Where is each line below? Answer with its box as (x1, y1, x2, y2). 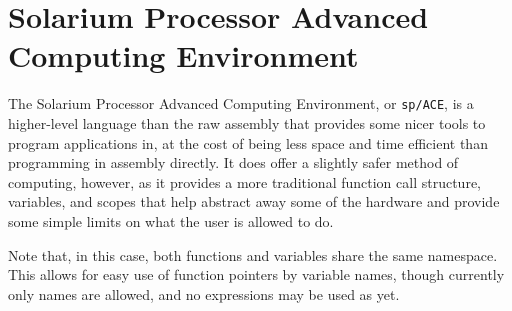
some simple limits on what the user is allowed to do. (8, 210, 334, 231)
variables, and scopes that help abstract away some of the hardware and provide (8, 191, 500, 212)
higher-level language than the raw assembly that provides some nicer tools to (8, 112, 486, 133)
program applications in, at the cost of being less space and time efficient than (8, 132, 488, 153)
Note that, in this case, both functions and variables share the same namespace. (8, 244, 498, 265)
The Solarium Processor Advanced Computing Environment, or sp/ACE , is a (8, 93, 474, 114)
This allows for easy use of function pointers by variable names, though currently (8, 264, 505, 285)
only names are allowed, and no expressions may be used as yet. (8, 283, 400, 304)
